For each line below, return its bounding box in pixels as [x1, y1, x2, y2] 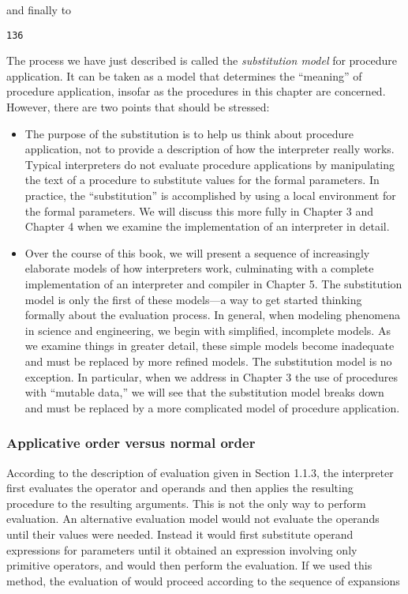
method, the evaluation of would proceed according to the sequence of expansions [6, 572, 400, 588]
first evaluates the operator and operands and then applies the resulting [6, 479, 354, 496]
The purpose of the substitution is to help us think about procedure [24, 125, 354, 141]
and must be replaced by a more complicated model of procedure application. [24, 399, 400, 415]
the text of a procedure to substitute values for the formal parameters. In [24, 171, 380, 188]
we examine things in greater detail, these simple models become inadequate [24, 337, 395, 354]
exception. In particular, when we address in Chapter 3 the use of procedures [24, 368, 399, 385]
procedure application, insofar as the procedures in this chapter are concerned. [6, 83, 386, 100]
